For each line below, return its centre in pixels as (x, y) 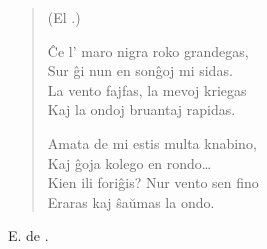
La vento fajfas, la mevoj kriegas (147, 89)
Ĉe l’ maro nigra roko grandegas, (148, 50)
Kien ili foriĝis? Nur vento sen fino (153, 182)
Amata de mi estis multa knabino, (152, 142)
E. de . (28, 235)
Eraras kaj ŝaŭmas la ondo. (131, 201)
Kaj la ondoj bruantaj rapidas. (141, 109)
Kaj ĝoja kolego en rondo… (129, 162)
